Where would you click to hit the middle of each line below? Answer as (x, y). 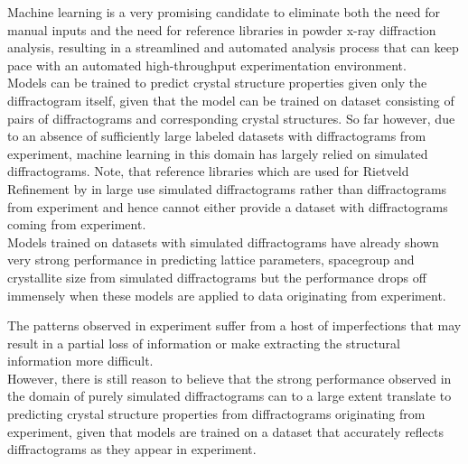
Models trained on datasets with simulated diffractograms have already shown (223, 241)
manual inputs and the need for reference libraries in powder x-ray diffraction (222, 29)
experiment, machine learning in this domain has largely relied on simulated (218, 153)
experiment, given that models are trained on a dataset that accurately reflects (226, 431)
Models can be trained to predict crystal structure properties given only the (217, 83)
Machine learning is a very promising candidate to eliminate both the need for (224, 12)
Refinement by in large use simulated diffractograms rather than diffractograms (227, 188)
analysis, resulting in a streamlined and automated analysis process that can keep (233, 47)
